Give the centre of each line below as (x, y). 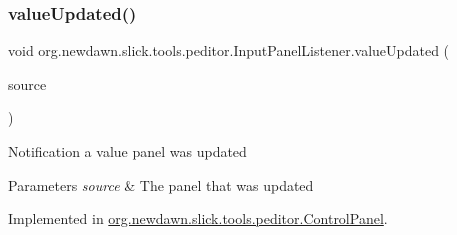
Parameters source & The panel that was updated (161, 184)
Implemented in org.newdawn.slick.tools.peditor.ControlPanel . (198, 218)
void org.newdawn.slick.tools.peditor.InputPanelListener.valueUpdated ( (229, 50)
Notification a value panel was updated (127, 151)
